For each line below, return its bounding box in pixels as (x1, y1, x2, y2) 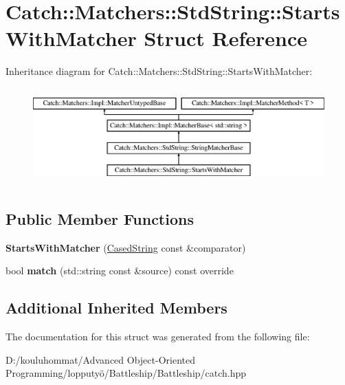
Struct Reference (144, 24, 308, 52)
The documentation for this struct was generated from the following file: (5, 329, 310, 344)
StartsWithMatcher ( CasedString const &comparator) (5, 240, 246, 254)
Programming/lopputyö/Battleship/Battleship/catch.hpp (5, 366, 247, 380)
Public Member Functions (5, 208, 194, 229)
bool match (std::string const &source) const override (5, 263, 234, 278)
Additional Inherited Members (5, 297, 227, 318)
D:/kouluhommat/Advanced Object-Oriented (5, 352, 195, 366)
